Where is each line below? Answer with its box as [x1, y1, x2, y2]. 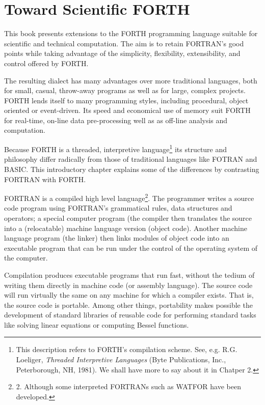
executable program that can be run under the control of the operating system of [4, 242, 258, 253]
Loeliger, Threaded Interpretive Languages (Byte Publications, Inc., [16, 354, 226, 365]
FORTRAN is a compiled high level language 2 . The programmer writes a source [4, 191, 254, 203]
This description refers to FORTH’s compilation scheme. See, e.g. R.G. [16, 344, 237, 355]
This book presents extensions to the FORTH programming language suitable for [4, 28, 258, 39]
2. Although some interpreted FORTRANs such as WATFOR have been [16, 381, 241, 392]
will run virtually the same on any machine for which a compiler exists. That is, [4, 290, 254, 300]
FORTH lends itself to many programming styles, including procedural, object [4, 95, 249, 105]
